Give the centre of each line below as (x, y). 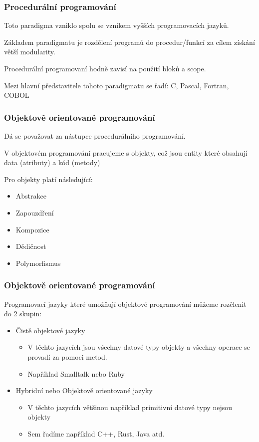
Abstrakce (31, 196)
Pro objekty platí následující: (48, 179)
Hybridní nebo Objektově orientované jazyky (84, 390)
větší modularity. (30, 52)
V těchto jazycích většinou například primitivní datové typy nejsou (130, 407)
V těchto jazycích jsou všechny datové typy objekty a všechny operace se (139, 347)
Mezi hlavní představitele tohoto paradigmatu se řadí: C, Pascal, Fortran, (117, 85)
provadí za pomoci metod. (67, 356)
